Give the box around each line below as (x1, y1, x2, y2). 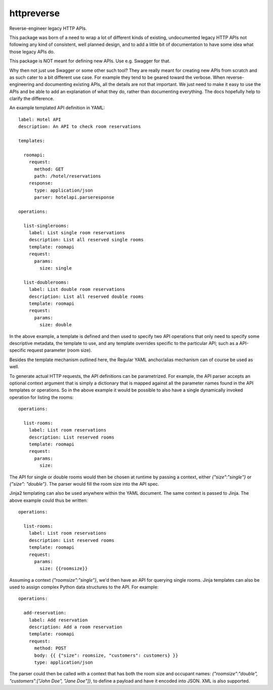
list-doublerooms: (23, 279, 69, 285)
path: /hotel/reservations (34, 173, 101, 179)
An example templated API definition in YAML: (9, 105, 105, 111)
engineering (9, 81, 35, 88)
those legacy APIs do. (9, 49, 55, 55)
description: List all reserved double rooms (28, 293, 144, 299)
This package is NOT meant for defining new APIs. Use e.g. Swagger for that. (9, 58, 171, 64)
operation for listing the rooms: (9, 394, 74, 400)
